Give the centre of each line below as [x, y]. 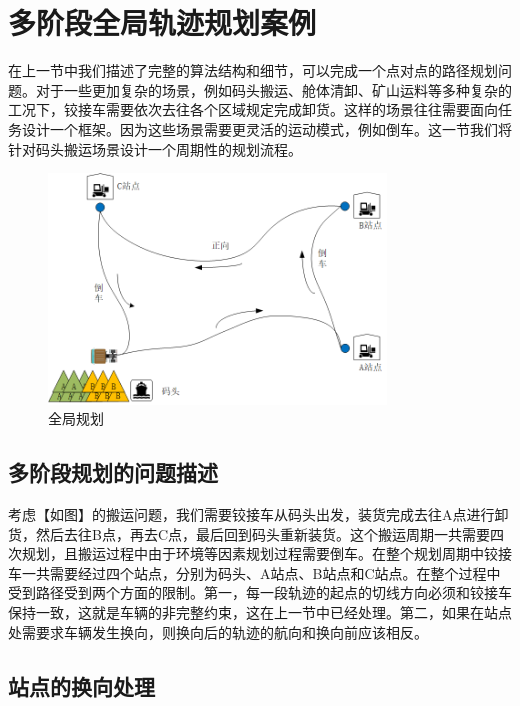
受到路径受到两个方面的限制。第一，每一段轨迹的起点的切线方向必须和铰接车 [260, 592]
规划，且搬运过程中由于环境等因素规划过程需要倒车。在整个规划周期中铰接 [266, 553]
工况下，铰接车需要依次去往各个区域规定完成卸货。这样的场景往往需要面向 [253, 109]
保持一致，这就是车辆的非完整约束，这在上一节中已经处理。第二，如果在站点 [260, 612]
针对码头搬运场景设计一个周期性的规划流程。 [155, 148]
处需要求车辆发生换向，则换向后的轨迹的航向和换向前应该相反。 [218, 631]
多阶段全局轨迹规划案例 [162, 22]
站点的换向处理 [81, 685]
